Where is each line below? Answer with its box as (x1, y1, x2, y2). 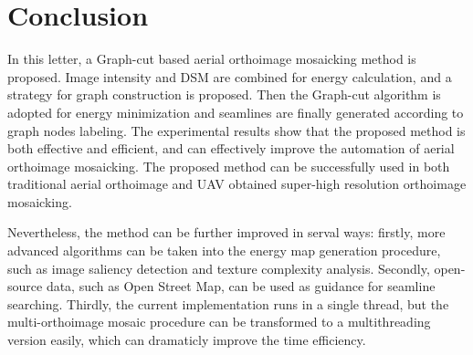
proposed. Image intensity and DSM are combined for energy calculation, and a (7, 67, 452, 86)
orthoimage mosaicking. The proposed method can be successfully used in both (7, 156, 450, 175)
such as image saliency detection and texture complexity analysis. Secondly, (7, 258, 430, 277)
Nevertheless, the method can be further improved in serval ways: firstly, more (7, 223, 446, 242)
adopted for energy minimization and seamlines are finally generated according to (7, 102, 464, 121)
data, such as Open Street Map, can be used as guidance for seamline (46, 277, 436, 296)
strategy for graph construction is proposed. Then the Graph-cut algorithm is (7, 85, 441, 104)
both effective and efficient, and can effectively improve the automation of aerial (7, 139, 455, 158)
